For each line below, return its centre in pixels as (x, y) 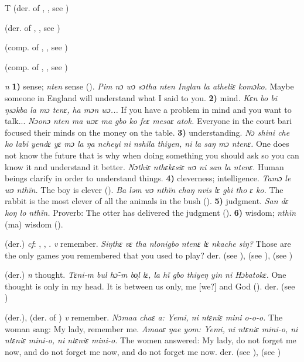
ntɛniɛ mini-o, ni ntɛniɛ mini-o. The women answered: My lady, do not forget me (151, 340)
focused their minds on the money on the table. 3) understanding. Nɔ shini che (147, 132)
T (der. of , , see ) (37, 8)
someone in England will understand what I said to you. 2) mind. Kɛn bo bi (141, 97)
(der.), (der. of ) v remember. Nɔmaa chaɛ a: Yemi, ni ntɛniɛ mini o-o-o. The (144, 317)
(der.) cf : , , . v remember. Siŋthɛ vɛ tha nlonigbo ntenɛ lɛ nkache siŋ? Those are (148, 244)
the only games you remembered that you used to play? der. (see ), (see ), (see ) (149, 255)
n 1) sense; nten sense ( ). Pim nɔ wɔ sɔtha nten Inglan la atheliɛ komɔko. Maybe (149, 86)
